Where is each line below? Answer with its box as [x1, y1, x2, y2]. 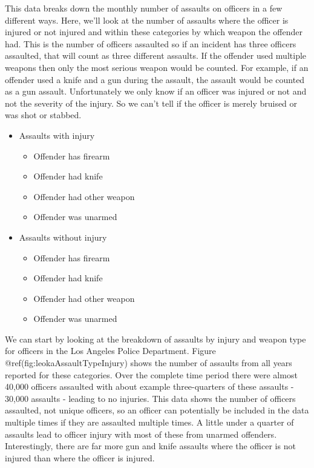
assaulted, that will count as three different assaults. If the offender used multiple [5, 49, 307, 62]
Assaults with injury [19, 129, 95, 141]
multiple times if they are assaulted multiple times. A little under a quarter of [5, 416, 294, 429]
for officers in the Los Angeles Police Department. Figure [5, 344, 216, 357]
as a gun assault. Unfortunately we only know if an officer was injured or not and [5, 85, 307, 98]
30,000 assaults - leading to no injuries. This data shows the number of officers [5, 392, 296, 404]
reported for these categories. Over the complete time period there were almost [5, 368, 298, 381]
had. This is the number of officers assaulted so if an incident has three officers [5, 37, 296, 50]
